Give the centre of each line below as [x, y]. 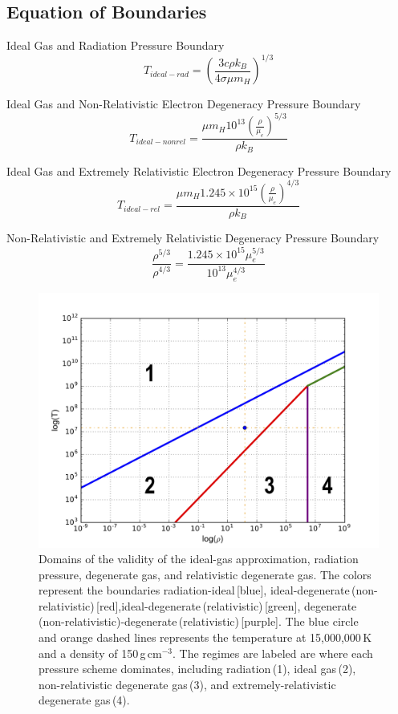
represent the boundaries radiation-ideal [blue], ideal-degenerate [194, 590]
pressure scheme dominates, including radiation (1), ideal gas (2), [197, 669]
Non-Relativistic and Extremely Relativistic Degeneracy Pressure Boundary [193, 238]
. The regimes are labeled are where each [273, 653]
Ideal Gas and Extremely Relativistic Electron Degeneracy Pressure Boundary [199, 170]
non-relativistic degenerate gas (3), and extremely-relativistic [187, 684]
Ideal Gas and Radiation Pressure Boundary [116, 45]
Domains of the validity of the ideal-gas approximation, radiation [199, 559]
